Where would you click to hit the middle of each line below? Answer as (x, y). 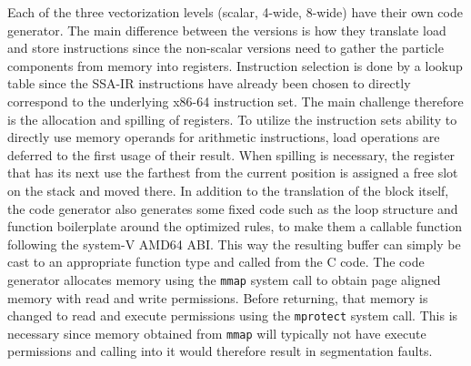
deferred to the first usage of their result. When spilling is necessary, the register (231, 154)
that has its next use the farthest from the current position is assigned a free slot (233, 173)
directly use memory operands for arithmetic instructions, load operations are (224, 137)
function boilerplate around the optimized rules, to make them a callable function (235, 226)
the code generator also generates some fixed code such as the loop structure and (233, 208)
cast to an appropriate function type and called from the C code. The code (216, 262)
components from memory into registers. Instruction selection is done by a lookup (235, 65)
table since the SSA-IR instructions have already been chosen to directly (209, 83)
